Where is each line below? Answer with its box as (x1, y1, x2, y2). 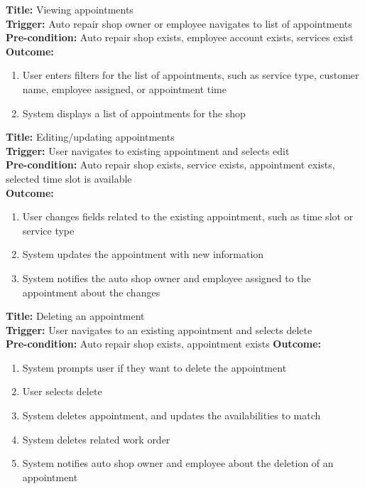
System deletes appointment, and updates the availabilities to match (22, 408, 321, 423)
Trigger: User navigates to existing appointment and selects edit (6, 143, 290, 158)
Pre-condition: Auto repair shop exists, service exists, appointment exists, (6, 157, 335, 172)
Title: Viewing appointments (6, 2, 134, 16)
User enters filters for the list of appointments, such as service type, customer (22, 68, 359, 82)
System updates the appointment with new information (22, 247, 264, 262)
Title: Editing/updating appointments (6, 129, 175, 144)
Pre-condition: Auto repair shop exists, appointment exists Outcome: (6, 336, 322, 351)
